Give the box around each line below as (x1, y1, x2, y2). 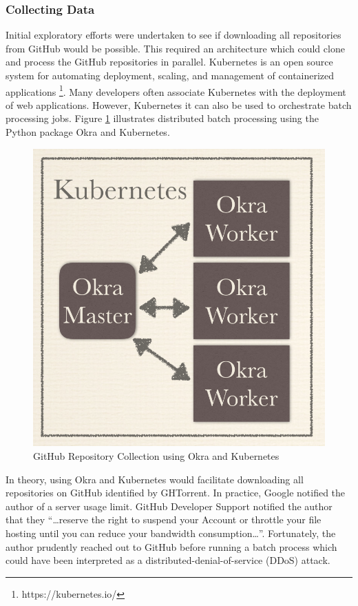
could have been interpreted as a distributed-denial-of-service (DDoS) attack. (6, 553, 330, 567)
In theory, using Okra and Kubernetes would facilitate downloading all (6, 472, 304, 486)
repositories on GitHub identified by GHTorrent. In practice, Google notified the (6, 485, 346, 500)
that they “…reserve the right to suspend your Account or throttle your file (6, 512, 322, 527)
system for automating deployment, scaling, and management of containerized (6, 68, 335, 82)
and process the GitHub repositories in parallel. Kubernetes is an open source (6, 54, 333, 69)
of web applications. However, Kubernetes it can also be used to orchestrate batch (6, 97, 352, 112)
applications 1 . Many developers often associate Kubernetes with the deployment (6, 82, 346, 99)
